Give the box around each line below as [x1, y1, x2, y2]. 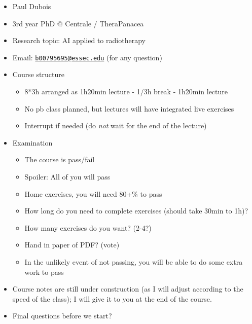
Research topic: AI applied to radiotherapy [12, 35, 146, 46]
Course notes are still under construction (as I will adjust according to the [12, 283, 243, 294]
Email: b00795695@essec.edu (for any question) [12, 52, 162, 62]
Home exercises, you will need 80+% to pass [24, 188, 162, 199]
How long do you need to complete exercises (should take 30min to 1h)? [24, 205, 248, 216]
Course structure [12, 69, 64, 80]
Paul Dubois [12, 1, 51, 11]
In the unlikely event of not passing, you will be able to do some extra [24, 256, 243, 267]
